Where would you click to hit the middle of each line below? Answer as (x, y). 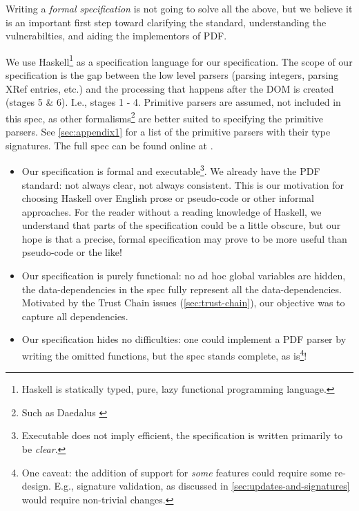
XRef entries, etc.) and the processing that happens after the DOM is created (170, 88)
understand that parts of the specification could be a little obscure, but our (181, 225)
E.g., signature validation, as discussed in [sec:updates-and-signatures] (202, 486)
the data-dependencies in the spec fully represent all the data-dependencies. (182, 289)
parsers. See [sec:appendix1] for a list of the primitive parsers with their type (168, 132)
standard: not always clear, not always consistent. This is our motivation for (183, 184)
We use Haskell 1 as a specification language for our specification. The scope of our (179, 60)
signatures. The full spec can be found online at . (109, 145)
